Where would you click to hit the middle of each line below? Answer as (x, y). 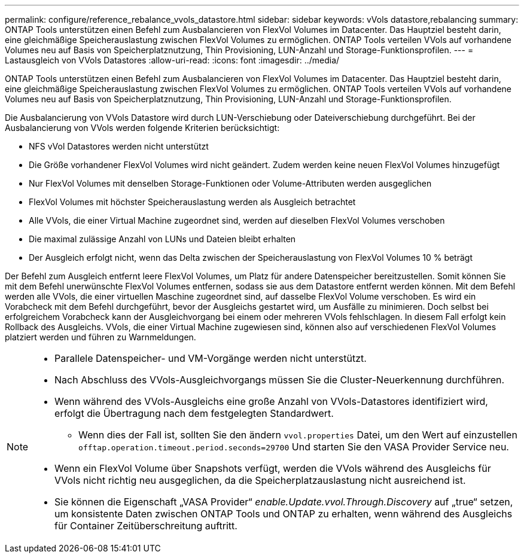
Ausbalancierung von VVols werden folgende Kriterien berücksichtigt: (142, 128)
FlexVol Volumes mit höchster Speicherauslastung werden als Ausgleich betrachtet (192, 202)
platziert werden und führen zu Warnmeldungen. (100, 337)
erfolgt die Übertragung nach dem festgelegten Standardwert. (194, 413)
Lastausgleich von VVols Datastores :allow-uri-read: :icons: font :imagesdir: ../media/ (172, 60)
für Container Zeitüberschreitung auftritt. (146, 526)
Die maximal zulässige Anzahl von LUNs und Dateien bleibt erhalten (162, 239)
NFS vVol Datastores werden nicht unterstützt (119, 146)
